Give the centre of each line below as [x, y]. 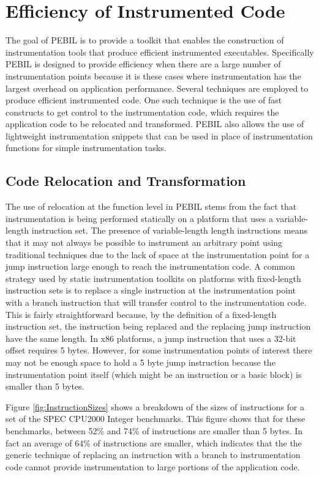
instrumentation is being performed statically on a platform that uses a [139, 218]
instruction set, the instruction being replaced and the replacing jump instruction [158, 326]
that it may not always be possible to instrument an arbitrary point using [144, 242]
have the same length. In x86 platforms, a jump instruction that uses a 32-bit [151, 338]
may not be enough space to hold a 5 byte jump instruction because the [141, 362]
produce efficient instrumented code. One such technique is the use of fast [144, 100]
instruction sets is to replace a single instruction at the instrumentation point [151, 290]
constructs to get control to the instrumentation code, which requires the [142, 112]
